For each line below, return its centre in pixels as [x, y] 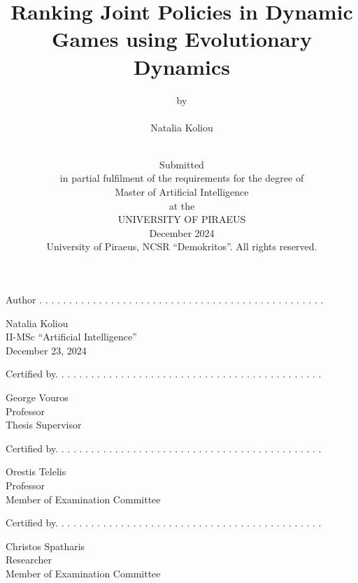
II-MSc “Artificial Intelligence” [71, 337]
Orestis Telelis [36, 472]
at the [182, 205]
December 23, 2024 [46, 350]
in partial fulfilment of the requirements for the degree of [182, 178]
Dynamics [181, 66]
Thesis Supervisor [44, 425]
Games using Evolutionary [182, 39]
